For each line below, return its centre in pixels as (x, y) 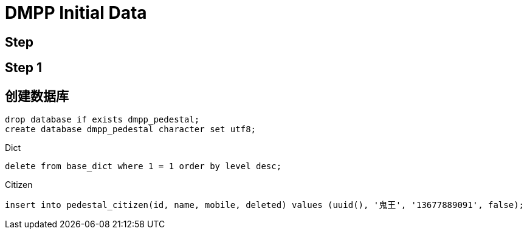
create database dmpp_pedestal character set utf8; (131, 129)
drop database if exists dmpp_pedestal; (102, 120)
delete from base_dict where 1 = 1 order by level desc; (143, 166)
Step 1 (24, 68)
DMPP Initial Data (76, 13)
